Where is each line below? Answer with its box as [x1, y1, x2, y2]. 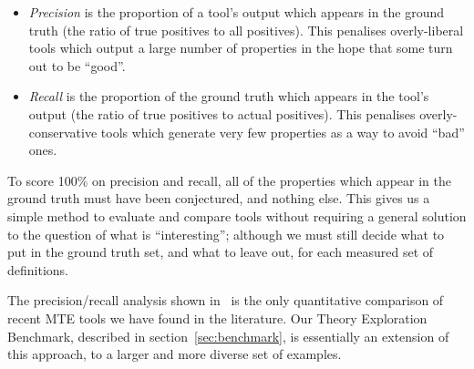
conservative [28, 122, 98, 141]
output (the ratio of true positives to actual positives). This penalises [28, 104, 416, 123]
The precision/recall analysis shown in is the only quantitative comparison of [7, 291, 444, 310]
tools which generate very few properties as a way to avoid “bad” [100, 122, 465, 141]
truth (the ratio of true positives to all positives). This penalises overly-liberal [28, 20, 464, 39]
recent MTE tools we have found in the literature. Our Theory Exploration [7, 308, 428, 327]
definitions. [7, 260, 68, 279]
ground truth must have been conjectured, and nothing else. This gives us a [7, 189, 430, 208]
